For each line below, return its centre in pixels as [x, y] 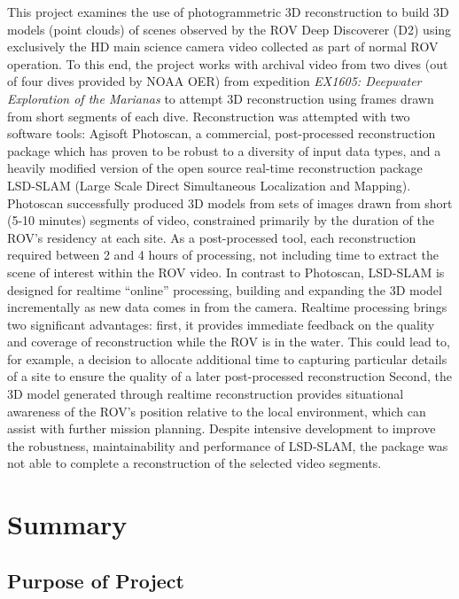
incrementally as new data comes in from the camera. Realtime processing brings [227, 307]
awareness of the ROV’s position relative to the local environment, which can [217, 411]
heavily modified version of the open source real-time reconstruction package [215, 168]
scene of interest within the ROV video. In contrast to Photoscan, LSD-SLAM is [226, 272]
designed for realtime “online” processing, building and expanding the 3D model [225, 289]
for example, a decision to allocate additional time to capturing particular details [227, 358]
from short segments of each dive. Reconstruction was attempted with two [209, 116]
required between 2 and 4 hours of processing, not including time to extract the [223, 255]
